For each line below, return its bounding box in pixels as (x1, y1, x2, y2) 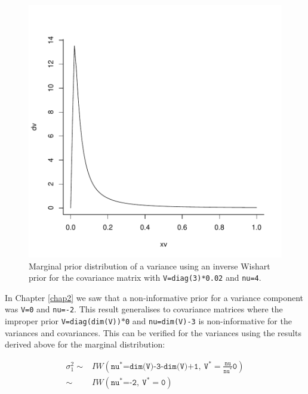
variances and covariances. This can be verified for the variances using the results (5, 326, 301, 339)
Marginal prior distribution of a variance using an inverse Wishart (29, 259, 270, 272)
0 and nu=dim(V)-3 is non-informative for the (125, 315, 292, 327)
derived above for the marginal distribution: (5, 338, 165, 350)
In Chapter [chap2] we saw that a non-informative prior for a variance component (5, 291, 304, 303)
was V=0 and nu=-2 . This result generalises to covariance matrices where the (5, 303, 283, 315)
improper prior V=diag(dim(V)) (5, 315, 121, 327)
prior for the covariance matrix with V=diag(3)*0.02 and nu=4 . (29, 271, 261, 284)
